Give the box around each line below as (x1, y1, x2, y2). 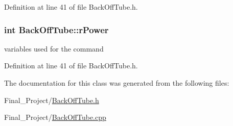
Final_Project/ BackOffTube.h (4, 94, 99, 105)
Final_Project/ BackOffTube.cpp (4, 112, 106, 122)
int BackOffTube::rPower (4, 23, 109, 36)
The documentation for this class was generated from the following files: (4, 78, 229, 88)
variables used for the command (4, 43, 104, 54)
